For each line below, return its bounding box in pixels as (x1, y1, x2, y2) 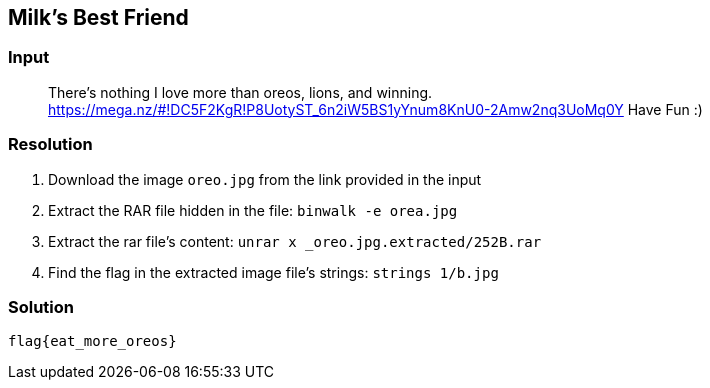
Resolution (8, 134, 93, 155)
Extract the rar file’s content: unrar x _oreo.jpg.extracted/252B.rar (48, 232, 542, 250)
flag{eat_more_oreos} (8, 333, 177, 350)
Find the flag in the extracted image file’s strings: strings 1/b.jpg (48, 263, 499, 281)
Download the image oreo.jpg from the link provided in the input (48, 170, 482, 188)
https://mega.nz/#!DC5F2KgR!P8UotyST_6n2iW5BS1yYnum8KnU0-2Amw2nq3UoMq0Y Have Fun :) (48, 100, 703, 118)
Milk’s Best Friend (8, 5, 189, 30)
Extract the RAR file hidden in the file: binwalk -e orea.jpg (48, 201, 458, 219)
